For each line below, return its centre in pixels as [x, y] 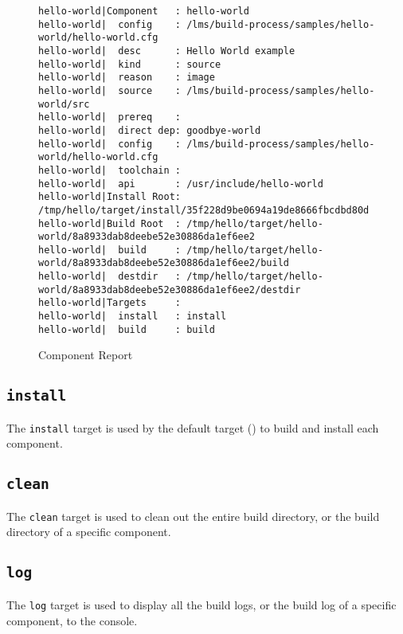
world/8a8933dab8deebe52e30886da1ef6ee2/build [164, 263]
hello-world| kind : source [130, 64]
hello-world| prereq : [110, 117]
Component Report [86, 355]
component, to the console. [72, 620]
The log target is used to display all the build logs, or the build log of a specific [201, 604]
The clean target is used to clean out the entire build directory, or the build [193, 516]
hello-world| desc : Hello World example [167, 51]
